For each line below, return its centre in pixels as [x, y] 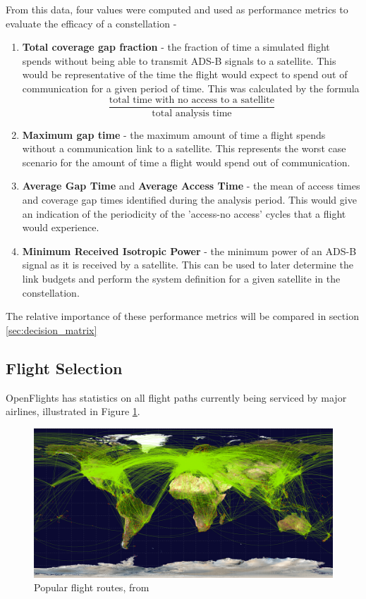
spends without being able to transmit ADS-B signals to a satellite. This [179, 60]
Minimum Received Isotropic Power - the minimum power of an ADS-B [189, 251]
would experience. [61, 227]
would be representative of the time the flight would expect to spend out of [185, 74]
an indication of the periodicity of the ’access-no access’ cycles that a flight [184, 213]
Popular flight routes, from [92, 587]
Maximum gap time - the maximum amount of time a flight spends [174, 134]
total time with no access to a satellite [191, 100]
